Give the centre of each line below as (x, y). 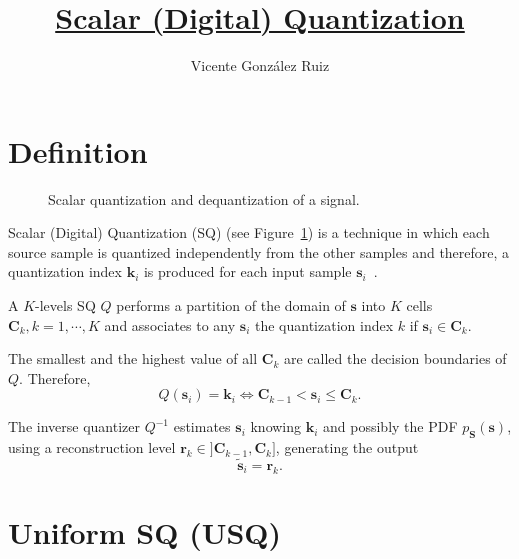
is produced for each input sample (247, 271)
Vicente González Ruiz (260, 65)
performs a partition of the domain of (231, 305)
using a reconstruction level (92, 447)
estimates (202, 426)
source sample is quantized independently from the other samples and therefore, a (259, 251)
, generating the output (347, 447)
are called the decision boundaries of (395, 358)
